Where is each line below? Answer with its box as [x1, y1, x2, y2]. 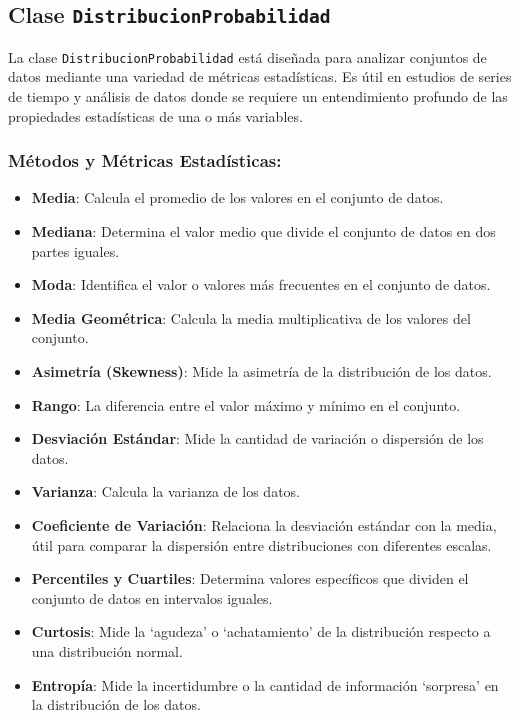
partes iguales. [31, 240, 120, 261]
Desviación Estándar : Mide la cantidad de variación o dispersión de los [31, 428, 484, 449]
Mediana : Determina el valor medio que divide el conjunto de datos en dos [31, 221, 496, 242]
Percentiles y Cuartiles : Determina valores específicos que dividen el [31, 568, 469, 589]
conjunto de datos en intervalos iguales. [31, 587, 273, 608]
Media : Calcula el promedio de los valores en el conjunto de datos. [31, 187, 444, 208]
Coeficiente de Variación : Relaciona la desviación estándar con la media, [31, 514, 497, 535]
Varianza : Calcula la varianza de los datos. [31, 481, 300, 502]
